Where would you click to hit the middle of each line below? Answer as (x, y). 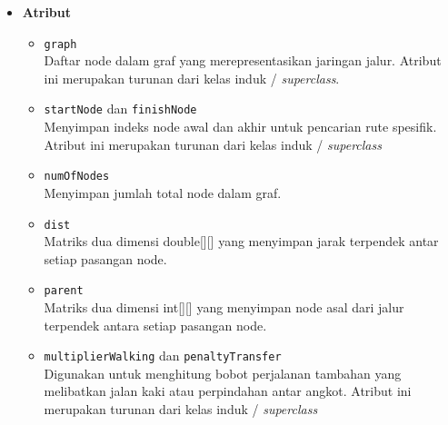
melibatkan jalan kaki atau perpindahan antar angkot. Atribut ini (228, 391)
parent (64, 291)
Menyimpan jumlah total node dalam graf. (163, 192)
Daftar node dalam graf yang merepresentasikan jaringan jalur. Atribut (243, 60)
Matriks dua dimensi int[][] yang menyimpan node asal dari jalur (224, 307)
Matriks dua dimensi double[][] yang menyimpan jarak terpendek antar (241, 241)
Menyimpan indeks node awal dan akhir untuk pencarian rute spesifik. (240, 127)
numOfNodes (77, 177)
